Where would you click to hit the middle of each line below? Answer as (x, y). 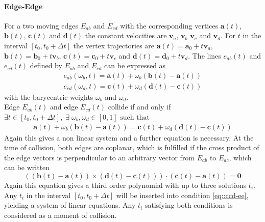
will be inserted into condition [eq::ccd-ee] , (182, 195)
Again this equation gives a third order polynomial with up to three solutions (125, 185)
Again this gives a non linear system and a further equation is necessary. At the (129, 137)
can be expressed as (135, 65)
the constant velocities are (126, 35)
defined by (46, 65)
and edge (64, 107)
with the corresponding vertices (169, 25)
